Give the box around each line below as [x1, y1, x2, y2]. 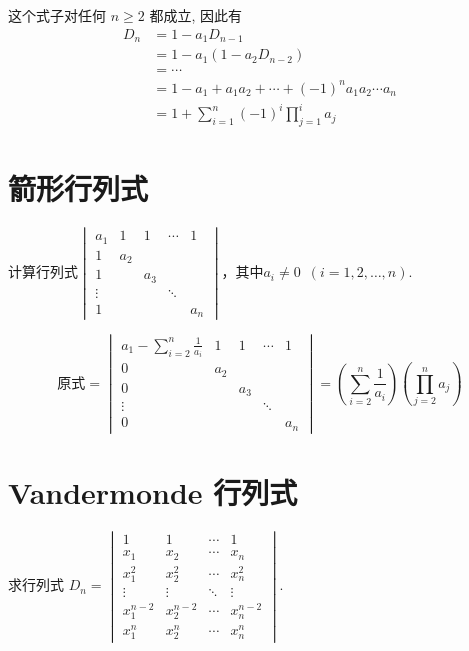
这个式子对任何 [8, 5, 106, 25]
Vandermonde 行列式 [8, 472, 298, 513]
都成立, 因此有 [149, 5, 242, 25]
